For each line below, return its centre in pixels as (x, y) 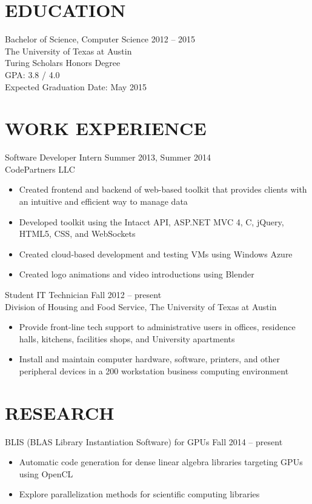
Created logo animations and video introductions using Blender (137, 274)
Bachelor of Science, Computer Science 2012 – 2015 (100, 39)
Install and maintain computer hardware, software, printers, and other (150, 359)
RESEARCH (60, 412)
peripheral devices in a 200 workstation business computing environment (154, 370)
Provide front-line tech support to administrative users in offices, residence (157, 327)
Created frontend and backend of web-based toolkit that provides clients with (163, 189)
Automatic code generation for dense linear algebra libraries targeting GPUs (161, 462)
